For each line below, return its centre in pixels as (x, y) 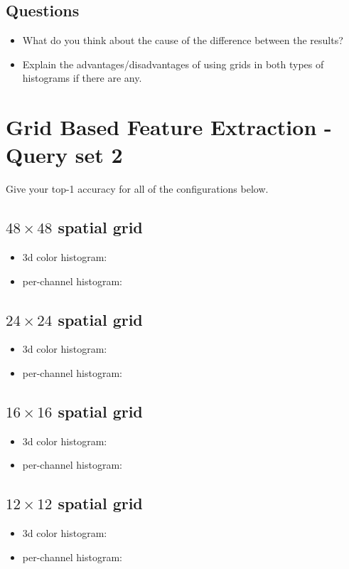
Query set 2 (64, 155)
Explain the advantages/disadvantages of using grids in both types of (173, 64)
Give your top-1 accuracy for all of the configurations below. (137, 189)
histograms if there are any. (82, 78)
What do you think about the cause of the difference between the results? (183, 40)
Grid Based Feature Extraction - (169, 127)
